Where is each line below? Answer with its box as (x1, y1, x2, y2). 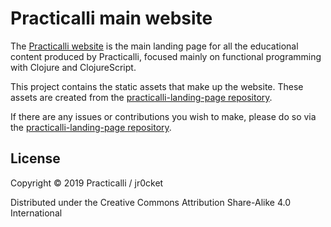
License (10, 150, 61, 167)
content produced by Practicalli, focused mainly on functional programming (10, 50, 322, 62)
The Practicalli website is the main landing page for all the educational (10, 40, 299, 52)
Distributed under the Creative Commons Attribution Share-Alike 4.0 (10, 196, 291, 208)
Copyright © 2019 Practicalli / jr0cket (10, 177, 164, 189)
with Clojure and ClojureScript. (10, 61, 137, 73)
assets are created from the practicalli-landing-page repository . (10, 91, 273, 103)
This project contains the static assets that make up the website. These (10, 80, 304, 92)
